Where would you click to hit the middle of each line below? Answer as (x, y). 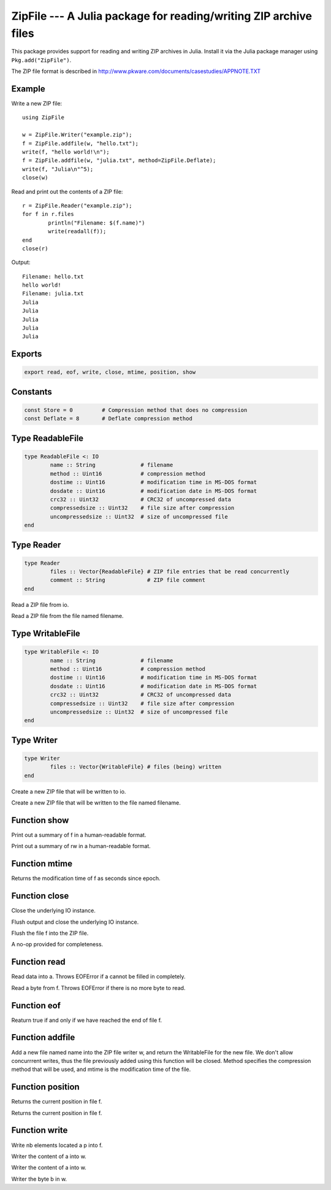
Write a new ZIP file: (37, 104)
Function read (38, 962)
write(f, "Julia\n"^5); (58, 169)
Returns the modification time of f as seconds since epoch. (86, 878)
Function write (40, 1130)
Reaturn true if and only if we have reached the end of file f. (87, 1020)
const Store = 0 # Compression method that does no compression (136, 410)
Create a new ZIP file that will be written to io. (69, 791)
